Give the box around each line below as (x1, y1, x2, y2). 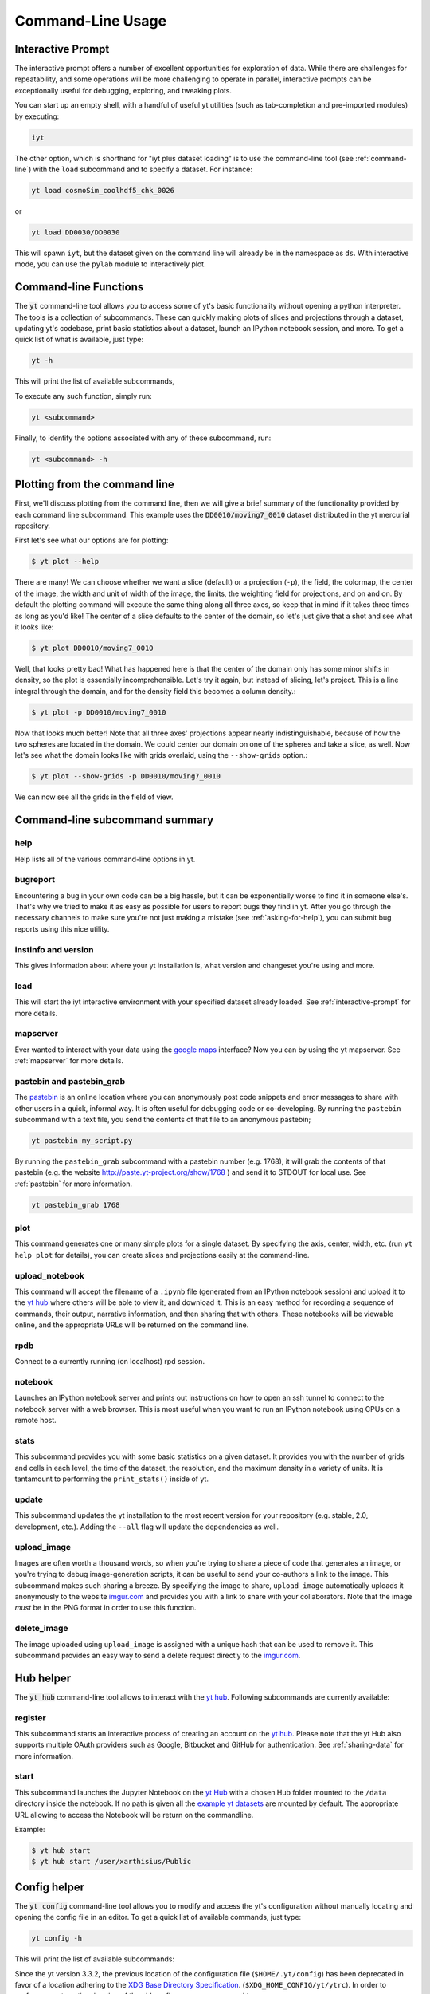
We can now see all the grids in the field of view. (14, 792, 174, 802)
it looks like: (14, 622, 54, 632)
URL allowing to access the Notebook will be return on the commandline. (14, 1810, 254, 1819)
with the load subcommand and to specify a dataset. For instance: (33, 164, 252, 174)
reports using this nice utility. (14, 924, 110, 933)
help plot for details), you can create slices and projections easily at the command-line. (14, 1250, 310, 1259)
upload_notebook (14, 1270, 85, 1281)
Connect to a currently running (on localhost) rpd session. (14, 1357, 205, 1366)
